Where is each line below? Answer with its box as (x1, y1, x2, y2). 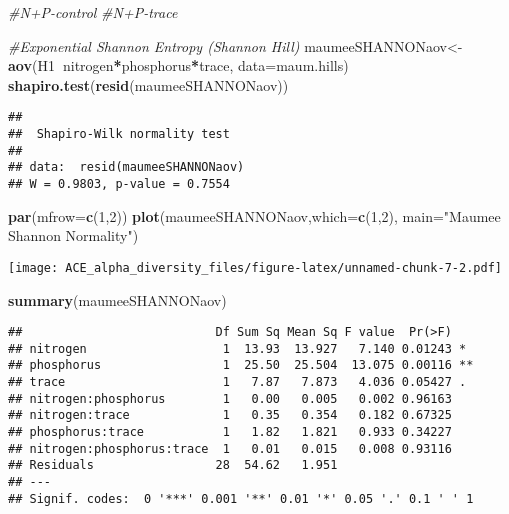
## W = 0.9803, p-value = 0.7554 (8, 177, 230, 191)
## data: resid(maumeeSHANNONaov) (8, 160, 245, 175)
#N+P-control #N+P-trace (8, 2, 178, 22)
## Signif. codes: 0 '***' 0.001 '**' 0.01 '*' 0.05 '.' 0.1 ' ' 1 (8, 491, 474, 506)
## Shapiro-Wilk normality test (8, 127, 230, 142)
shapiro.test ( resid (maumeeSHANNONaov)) (8, 74, 289, 95)
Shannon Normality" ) (8, 225, 139, 246)
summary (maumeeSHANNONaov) (8, 289, 227, 310)
